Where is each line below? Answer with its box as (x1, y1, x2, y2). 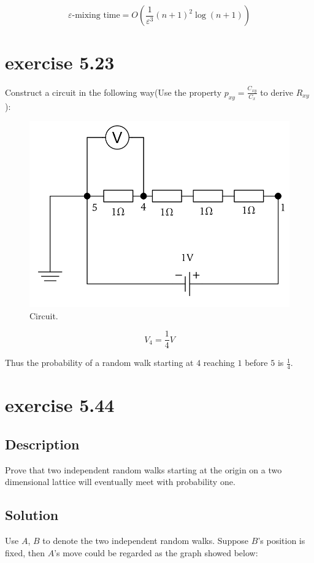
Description (5, 434, 80, 453)
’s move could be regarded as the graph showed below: (54, 546, 258, 559)
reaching (203, 356, 235, 369)
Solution (5, 505, 59, 524)
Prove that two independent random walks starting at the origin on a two (5, 463, 282, 476)
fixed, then (5, 546, 45, 559)
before (245, 356, 268, 369)
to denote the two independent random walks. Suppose (42, 534, 249, 547)
